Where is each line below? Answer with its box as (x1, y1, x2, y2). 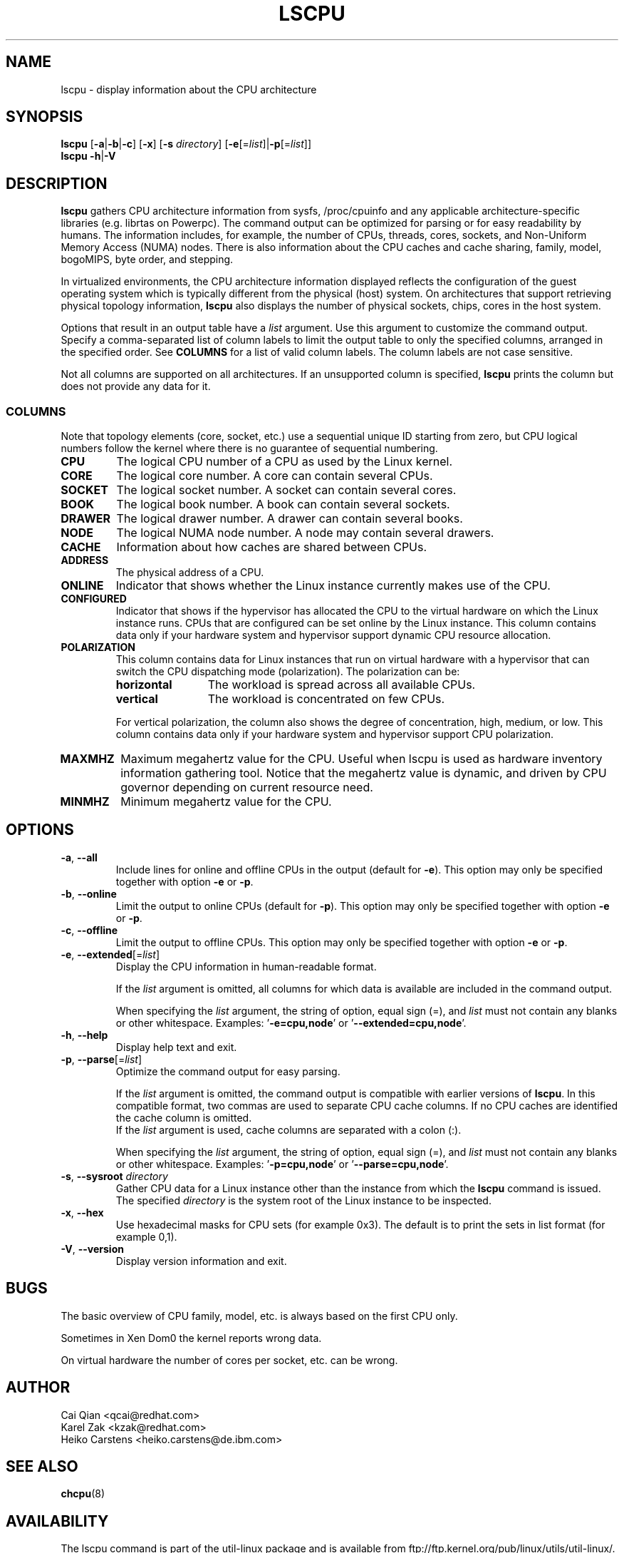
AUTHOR (6, 1378, 71, 1397)
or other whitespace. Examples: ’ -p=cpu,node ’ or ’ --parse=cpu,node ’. (115, 1157, 449, 1170)
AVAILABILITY (6, 1512, 109, 1530)
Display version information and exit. (115, 1254, 287, 1267)
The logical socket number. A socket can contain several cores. (116, 483, 457, 498)
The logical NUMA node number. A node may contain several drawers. (116, 526, 494, 540)
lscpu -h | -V (61, 150, 116, 163)
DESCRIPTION (6, 174, 108, 193)
